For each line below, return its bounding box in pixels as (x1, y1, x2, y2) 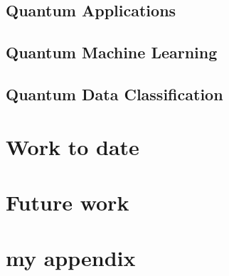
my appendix (6, 243, 136, 272)
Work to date (6, 132, 139, 161)
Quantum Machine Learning (6, 41, 218, 63)
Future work (6, 187, 129, 216)
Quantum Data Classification (6, 83, 223, 105)
